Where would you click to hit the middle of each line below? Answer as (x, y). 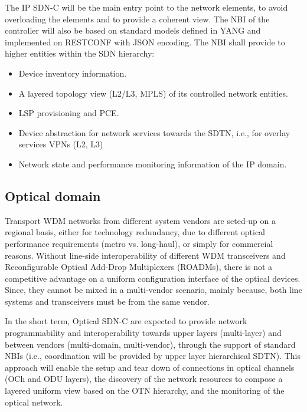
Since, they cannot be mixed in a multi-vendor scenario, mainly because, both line (153, 290)
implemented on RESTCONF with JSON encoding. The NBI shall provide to (145, 42)
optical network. (34, 402)
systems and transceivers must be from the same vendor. (107, 301)
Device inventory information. (73, 73)
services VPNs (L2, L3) (61, 144)
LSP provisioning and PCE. (69, 113)
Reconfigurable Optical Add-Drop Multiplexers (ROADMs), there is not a (139, 267)
